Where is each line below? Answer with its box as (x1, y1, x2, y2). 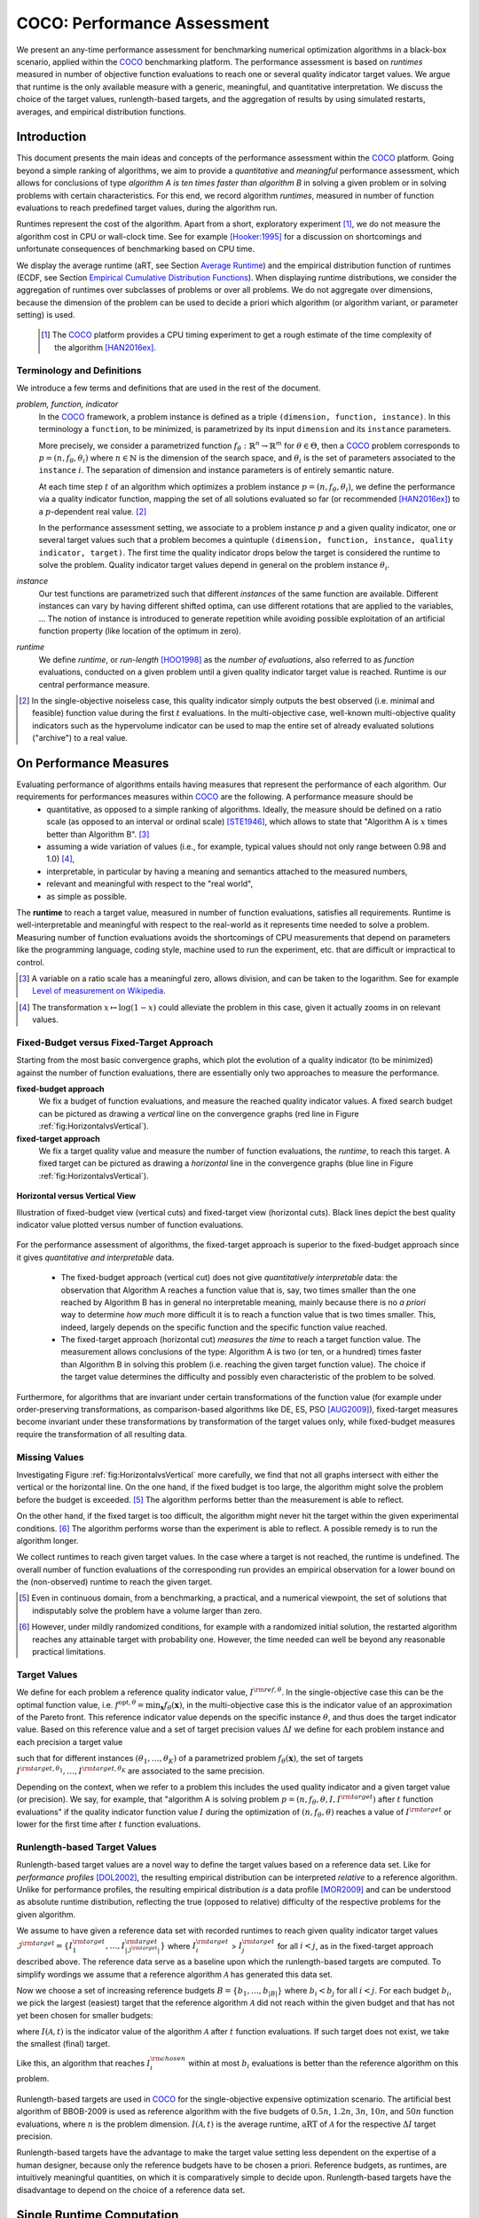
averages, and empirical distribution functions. (16, 106, 186, 117)
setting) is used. (16, 310, 75, 320)
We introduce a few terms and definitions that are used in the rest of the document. (16, 382, 321, 394)
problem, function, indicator (16, 399, 119, 410)
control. (16, 956, 45, 967)
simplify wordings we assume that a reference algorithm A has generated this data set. (16, 1969, 333, 1979)
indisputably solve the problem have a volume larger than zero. (32, 1605, 263, 1616)
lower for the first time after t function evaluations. (16, 1819, 201, 1829)
